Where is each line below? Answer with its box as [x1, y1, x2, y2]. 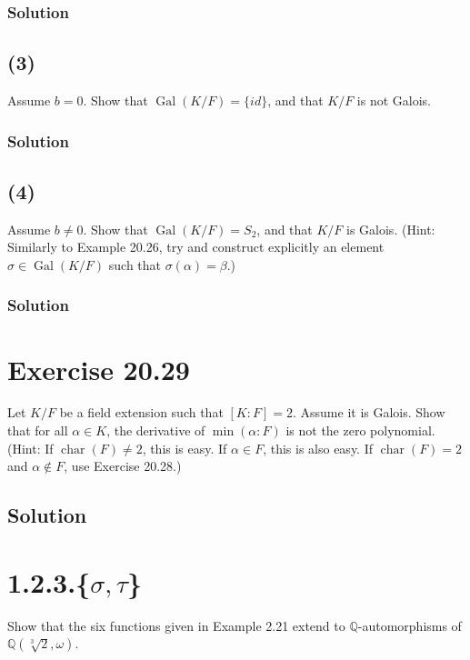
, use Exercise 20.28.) [64, 456, 182, 475]
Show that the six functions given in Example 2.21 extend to [7, 615, 345, 635]
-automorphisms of [357, 615, 462, 635]
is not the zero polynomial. [285, 421, 435, 440]
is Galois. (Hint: [346, 219, 435, 238]
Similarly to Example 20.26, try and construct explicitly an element [7, 237, 385, 256]
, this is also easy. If [263, 438, 374, 457]
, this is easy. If [142, 438, 227, 457]
